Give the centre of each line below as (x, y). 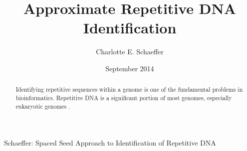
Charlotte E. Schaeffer (130, 52)
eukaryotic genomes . (43, 106)
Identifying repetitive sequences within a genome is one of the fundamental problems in (129, 89)
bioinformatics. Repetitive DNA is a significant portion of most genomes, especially (124, 97)
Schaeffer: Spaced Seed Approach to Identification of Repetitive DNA (110, 143)
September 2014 (130, 68)
